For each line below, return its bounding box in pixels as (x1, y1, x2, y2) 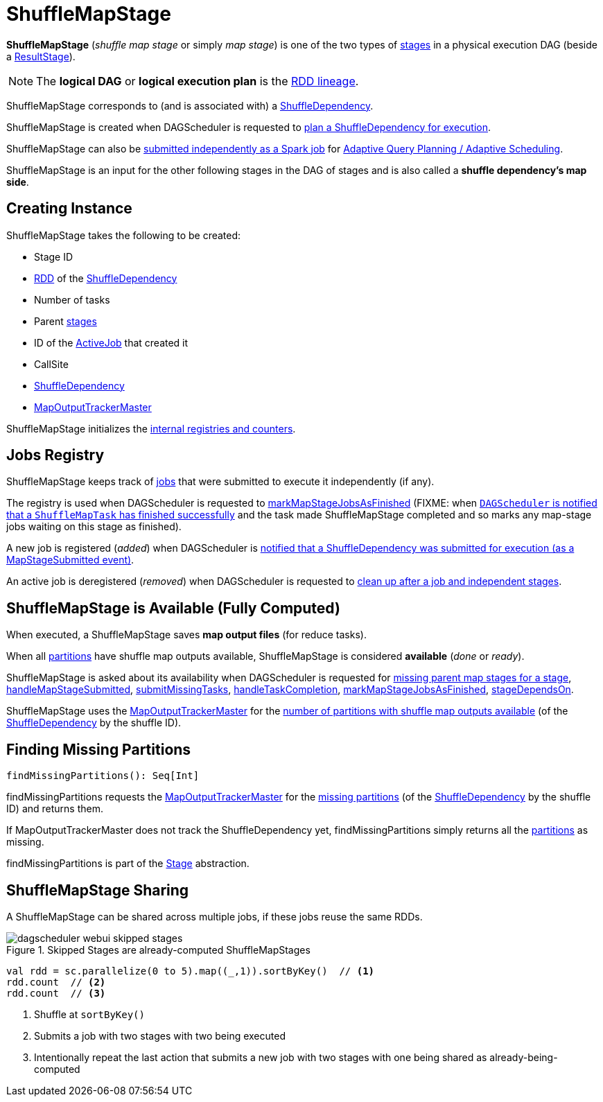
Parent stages (34, 315, 97, 327)
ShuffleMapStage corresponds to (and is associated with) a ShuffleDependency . (6, 99, 374, 112)
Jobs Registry (6, 446, 105, 464)
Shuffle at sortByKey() (34, 1008, 145, 1020)
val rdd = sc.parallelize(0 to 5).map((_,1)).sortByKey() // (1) (6, 965, 375, 977)
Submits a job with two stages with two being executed (34, 1029, 286, 1042)
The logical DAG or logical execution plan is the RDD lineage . (36, 73, 359, 88)
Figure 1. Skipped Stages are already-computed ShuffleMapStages (6, 943, 311, 956)
